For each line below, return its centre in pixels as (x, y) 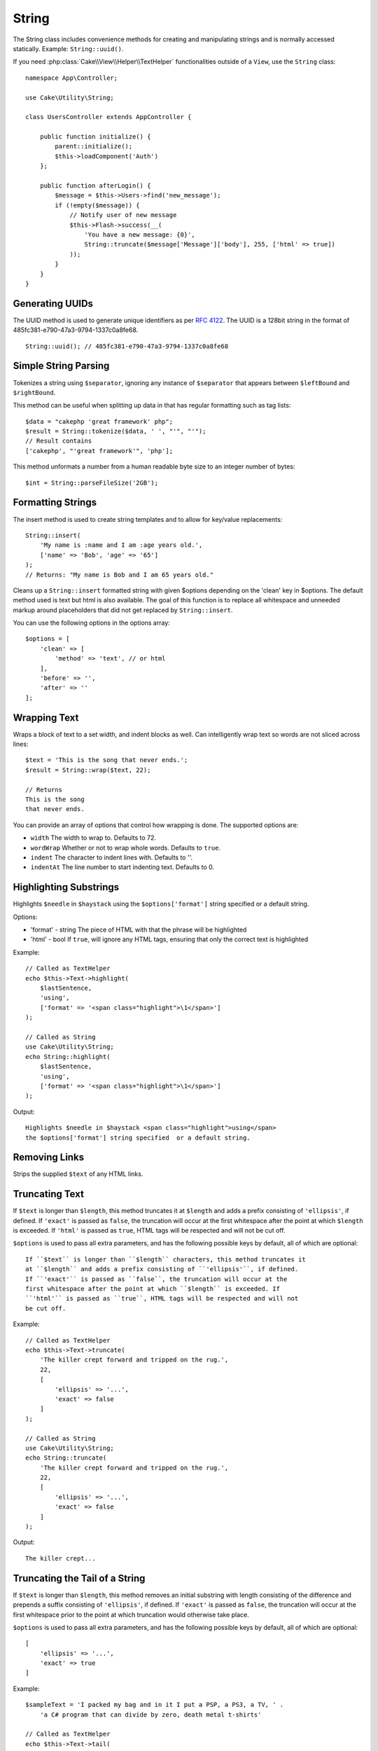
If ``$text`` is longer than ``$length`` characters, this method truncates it (166, 1259)
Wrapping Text (46, 718)
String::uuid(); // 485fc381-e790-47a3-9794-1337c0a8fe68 (127, 346)
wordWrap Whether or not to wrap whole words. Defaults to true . (125, 847)
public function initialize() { (95, 137)
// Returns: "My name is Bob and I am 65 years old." (119, 575)
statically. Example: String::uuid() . (68, 48)
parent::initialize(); (94, 146)
